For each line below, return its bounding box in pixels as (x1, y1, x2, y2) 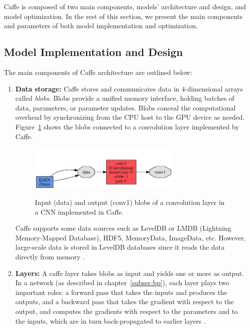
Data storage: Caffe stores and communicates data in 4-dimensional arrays (15, 83, 243, 93)
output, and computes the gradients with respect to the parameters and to (15, 306, 238, 316)
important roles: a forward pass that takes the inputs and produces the (15, 287, 227, 297)
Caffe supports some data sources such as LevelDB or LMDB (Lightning (15, 223, 232, 233)
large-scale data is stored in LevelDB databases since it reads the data (15, 242, 225, 252)
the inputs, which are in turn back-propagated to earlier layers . (15, 315, 206, 326)
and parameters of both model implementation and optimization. (4, 20, 198, 31)
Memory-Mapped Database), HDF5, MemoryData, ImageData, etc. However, (15, 232, 246, 242)
